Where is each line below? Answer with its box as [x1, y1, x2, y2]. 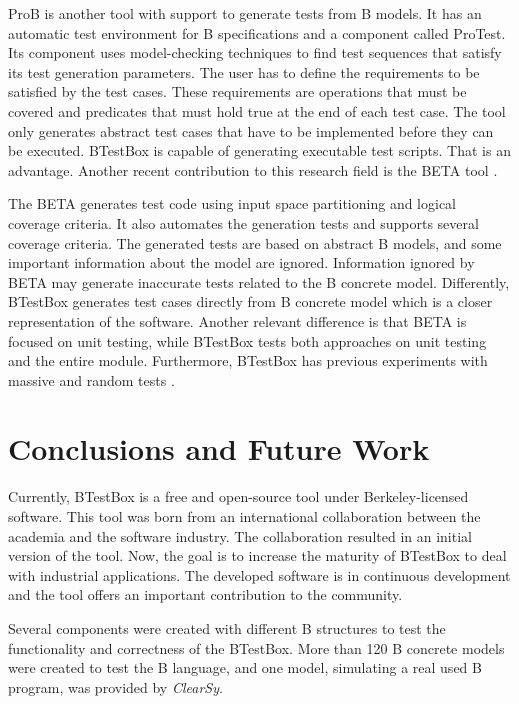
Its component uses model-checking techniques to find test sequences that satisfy [8, 42, 502, 63]
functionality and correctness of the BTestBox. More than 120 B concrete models [8, 637, 505, 658]
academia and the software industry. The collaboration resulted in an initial [8, 525, 472, 546]
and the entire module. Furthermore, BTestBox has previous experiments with [8, 350, 488, 371]
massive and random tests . [8, 369, 175, 390]
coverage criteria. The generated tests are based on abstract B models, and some [8, 232, 502, 253]
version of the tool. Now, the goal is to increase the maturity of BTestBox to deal [8, 545, 507, 566]
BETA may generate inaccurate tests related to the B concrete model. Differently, [8, 271, 510, 292]
